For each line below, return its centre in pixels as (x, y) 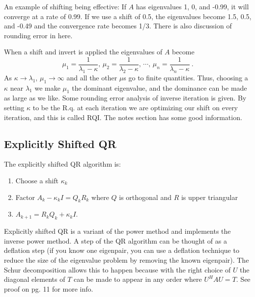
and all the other (92, 77)
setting (14, 108)
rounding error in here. (38, 35)
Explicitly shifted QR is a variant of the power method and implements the (117, 231)
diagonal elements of (35, 279)
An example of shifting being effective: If (65, 6)
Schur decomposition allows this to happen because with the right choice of (117, 269)
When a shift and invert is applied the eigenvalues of (83, 52)
